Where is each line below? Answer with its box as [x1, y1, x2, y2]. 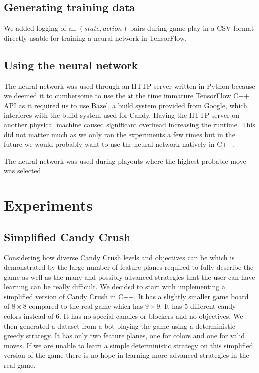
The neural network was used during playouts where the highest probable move [4, 155, 246, 166]
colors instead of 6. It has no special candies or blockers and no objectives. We [4, 311, 243, 321]
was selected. [4, 165, 43, 176]
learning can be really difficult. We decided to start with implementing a [4, 281, 225, 292]
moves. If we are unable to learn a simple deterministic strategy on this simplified [4, 340, 253, 350]
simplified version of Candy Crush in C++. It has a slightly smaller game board [4, 291, 249, 301]
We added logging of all [4, 23, 76, 33]
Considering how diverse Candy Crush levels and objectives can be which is [4, 252, 235, 262]
